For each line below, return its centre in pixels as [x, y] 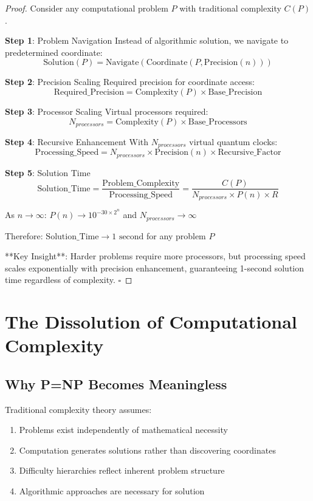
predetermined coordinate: [54, 52]
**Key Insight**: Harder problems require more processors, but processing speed [155, 256]
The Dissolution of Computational [151, 322]
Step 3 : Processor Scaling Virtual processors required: [107, 111]
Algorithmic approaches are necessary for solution [112, 491]
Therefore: [24, 235]
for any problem [176, 235]
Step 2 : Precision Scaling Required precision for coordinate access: [130, 82]
